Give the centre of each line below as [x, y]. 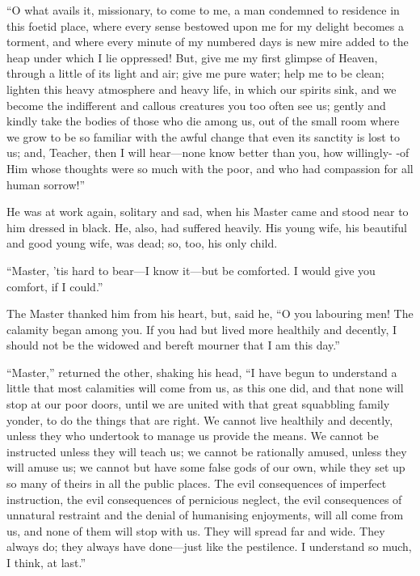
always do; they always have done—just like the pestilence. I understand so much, [209, 546]
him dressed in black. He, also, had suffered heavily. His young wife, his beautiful [207, 227]
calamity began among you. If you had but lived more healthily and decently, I [202, 329]
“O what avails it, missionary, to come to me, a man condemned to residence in [203, 10]
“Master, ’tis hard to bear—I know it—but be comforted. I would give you [191, 270]
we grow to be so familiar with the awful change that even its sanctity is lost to [203, 136]
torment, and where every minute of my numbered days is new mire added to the [208, 42]
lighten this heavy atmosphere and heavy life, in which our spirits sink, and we [202, 89]
